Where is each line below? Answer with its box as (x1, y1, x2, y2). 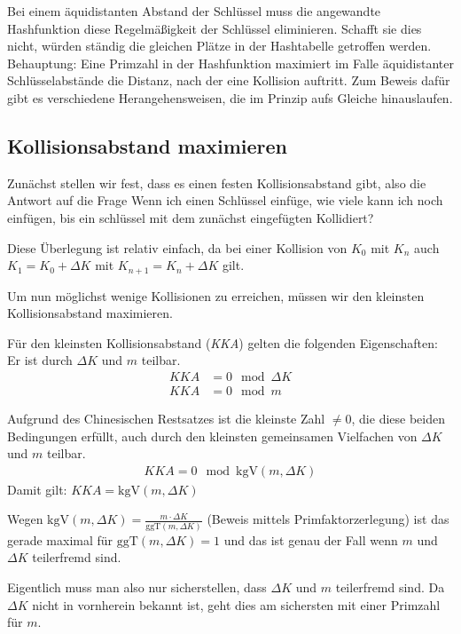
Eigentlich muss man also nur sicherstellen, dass (7, 577, 267, 596)
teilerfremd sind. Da (335, 577, 445, 596)
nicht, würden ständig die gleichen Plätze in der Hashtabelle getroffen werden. (7, 36, 432, 55)
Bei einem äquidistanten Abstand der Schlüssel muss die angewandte (7, 2, 381, 20)
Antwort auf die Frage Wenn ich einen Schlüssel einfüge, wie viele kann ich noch (7, 191, 443, 210)
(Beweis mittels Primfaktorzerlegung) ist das (207, 510, 449, 528)
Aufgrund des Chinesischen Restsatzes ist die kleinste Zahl (7, 409, 325, 428)
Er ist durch (7, 351, 73, 369)
